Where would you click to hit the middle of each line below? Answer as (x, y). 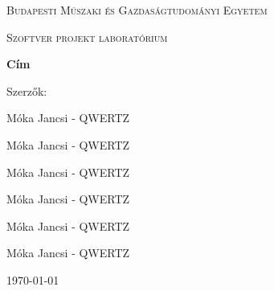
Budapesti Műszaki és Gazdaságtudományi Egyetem (137, 10)
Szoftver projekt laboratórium (87, 37)
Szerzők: (27, 90)
